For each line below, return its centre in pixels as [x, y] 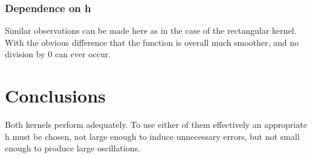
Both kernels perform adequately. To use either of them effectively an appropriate [156, 125]
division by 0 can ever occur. [58, 54]
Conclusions [55, 96]
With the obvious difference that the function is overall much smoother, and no [152, 42]
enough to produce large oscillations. [73, 148]
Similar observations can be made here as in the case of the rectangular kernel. [151, 30]
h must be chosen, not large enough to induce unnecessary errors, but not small [152, 136]
